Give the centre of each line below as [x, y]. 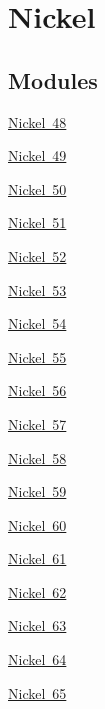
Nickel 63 [37, 625]
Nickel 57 [37, 423]
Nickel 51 [37, 222]
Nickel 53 [37, 289]
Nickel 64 [37, 659]
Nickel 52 [37, 255]
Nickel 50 [37, 188]
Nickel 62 [37, 591]
